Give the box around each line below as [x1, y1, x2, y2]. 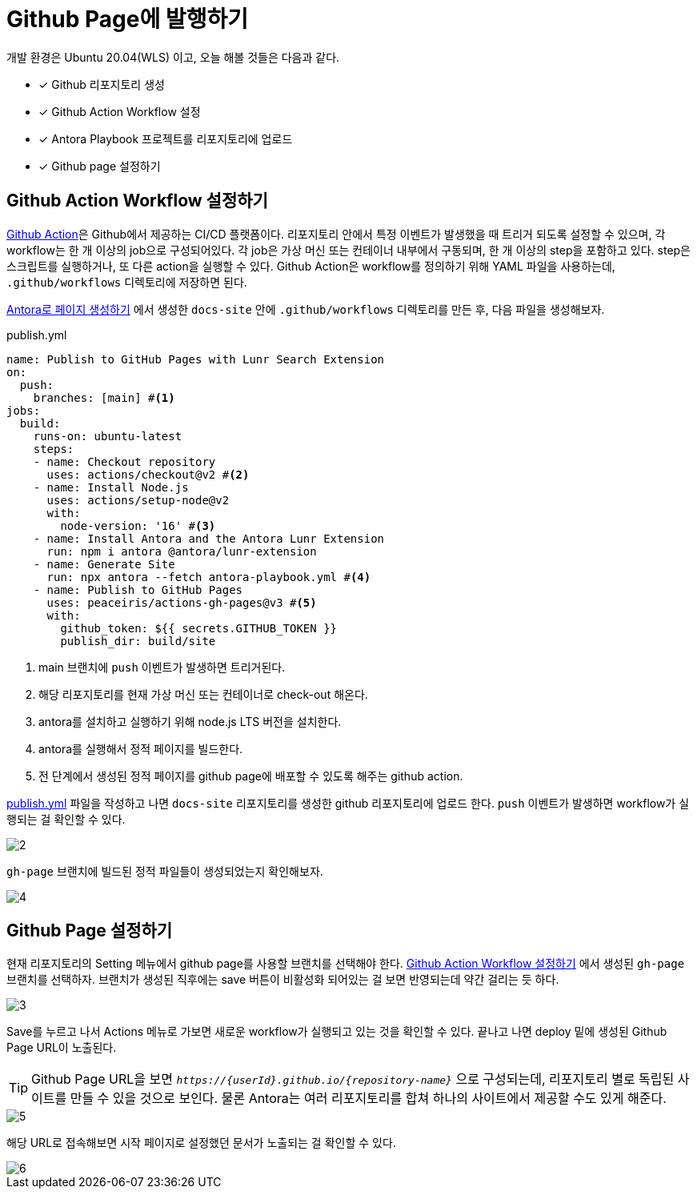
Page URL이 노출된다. [6, 1041, 117, 1055]
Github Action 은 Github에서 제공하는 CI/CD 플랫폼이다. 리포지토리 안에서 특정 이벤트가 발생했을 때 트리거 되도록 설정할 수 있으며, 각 [6, 227, 666, 241]
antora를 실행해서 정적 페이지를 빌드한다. [38, 741, 243, 756]
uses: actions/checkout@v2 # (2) [46, 467, 250, 481]
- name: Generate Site [33, 557, 175, 571]
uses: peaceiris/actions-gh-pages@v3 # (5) [46, 595, 317, 609]
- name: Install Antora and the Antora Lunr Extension [33, 531, 385, 545]
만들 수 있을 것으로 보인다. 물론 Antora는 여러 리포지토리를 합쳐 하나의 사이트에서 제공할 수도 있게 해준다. [70, 1090, 667, 1107]
